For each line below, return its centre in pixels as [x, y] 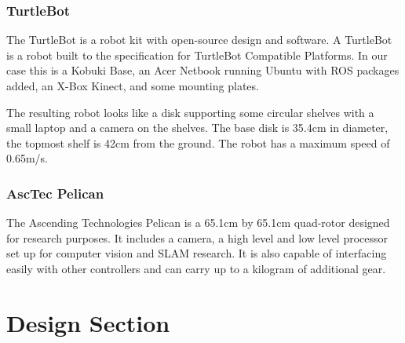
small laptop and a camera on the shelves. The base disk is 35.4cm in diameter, [197, 128]
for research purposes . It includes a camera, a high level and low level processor [197, 237]
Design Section [88, 322]
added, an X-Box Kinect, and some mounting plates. [133, 86]
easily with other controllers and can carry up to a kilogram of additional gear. [196, 268]
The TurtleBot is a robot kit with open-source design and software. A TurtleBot [199, 40]
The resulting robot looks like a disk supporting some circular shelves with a [190, 112]
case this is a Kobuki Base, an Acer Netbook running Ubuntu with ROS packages [203, 70]
